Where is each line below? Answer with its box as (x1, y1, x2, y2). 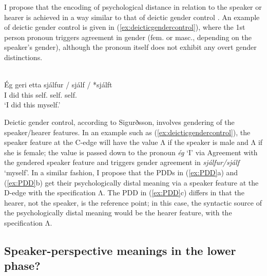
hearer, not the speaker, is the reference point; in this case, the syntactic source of (4, 197, 262, 208)
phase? (4, 257, 41, 273)
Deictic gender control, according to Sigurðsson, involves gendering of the (4, 116, 235, 127)
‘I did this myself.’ (4, 99, 61, 110)
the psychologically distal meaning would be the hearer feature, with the (4, 207, 232, 218)
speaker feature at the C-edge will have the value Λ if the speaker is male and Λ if (4, 137, 263, 148)
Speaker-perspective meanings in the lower (4, 242, 236, 258)
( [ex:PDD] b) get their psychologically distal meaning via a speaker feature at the (4, 177, 259, 188)
